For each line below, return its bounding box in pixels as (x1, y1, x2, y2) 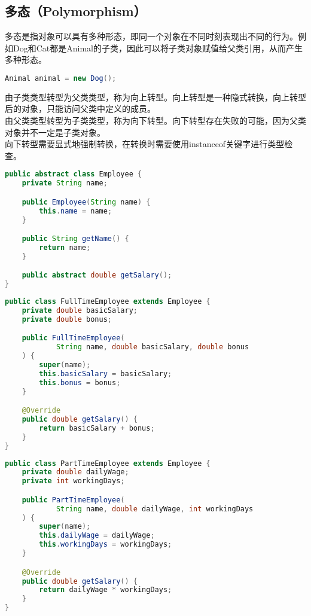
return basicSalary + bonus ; (39, 423, 155, 432)
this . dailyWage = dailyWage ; (39, 531, 155, 540)
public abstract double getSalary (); (22, 271, 172, 280)
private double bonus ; (22, 315, 112, 324)
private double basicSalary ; (22, 306, 138, 315)
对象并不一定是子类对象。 (5, 126, 105, 138)
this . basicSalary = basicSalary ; (39, 369, 172, 378)
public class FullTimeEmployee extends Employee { (5, 297, 211, 306)
